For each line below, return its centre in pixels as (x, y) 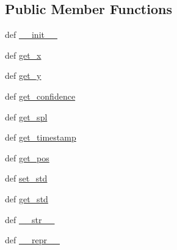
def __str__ (30, 219)
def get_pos (27, 157)
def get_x (23, 55)
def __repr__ (32, 240)
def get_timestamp (41, 137)
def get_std (27, 198)
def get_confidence (40, 96)
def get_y (23, 75)
